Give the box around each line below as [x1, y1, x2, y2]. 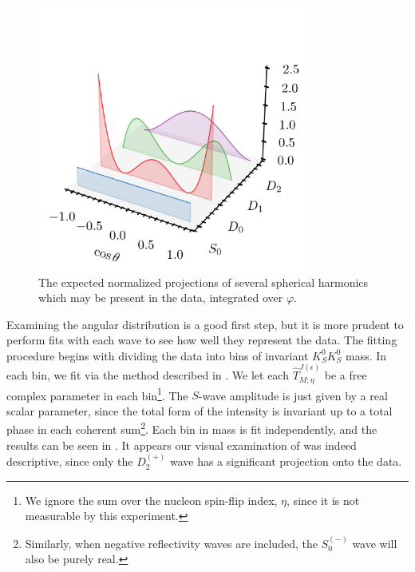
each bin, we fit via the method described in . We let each [6, 367, 289, 383]
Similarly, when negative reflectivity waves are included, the [25, 534, 318, 551]
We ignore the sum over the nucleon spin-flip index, [25, 491, 278, 508]
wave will [352, 534, 397, 551]
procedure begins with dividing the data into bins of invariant [6, 347, 309, 363]
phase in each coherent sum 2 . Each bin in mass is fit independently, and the [6, 419, 377, 438]
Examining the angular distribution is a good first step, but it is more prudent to [6, 316, 404, 332]
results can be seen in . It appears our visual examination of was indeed [6, 436, 357, 453]
